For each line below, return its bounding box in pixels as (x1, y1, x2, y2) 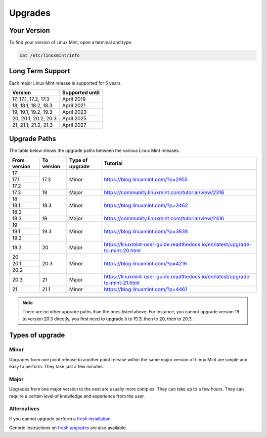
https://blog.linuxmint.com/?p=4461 (104, 286, 187, 292)
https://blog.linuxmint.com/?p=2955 (104, 176, 188, 183)
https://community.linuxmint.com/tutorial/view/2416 (104, 215, 224, 222)
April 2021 (62, 102, 86, 109)
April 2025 (62, 115, 87, 122)
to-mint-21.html (104, 279, 140, 286)
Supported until (62, 89, 100, 96)
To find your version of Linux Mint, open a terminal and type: (9, 40, 133, 46)
